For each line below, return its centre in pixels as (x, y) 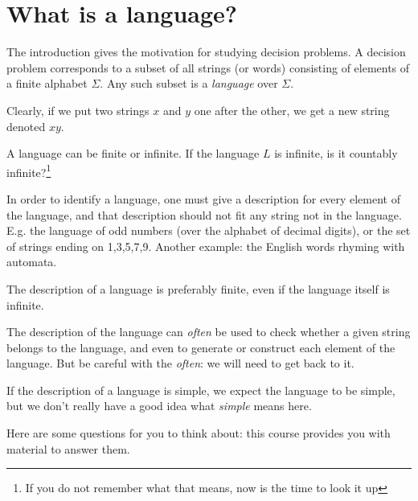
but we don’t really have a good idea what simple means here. (159, 406)
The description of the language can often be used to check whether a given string (209, 332)
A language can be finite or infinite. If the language (133, 153)
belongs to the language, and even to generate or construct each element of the (201, 347)
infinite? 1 (29, 170)
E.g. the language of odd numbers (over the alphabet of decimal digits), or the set (209, 230)
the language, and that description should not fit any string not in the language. (204, 214)
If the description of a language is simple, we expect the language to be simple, (201, 390)
